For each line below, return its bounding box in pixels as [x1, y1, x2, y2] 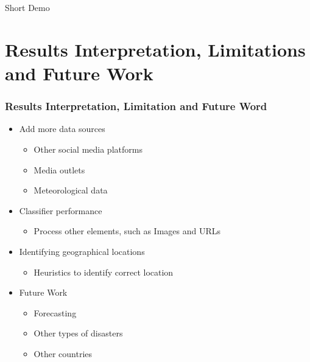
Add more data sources [19, 122, 105, 135]
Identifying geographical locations [19, 245, 145, 257]
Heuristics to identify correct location [33, 265, 174, 278]
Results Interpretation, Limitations [5, 37, 306, 61]
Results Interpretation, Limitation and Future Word [5, 99, 267, 114]
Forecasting [33, 306, 77, 319]
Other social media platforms [33, 142, 143, 155]
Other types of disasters [33, 327, 123, 339]
